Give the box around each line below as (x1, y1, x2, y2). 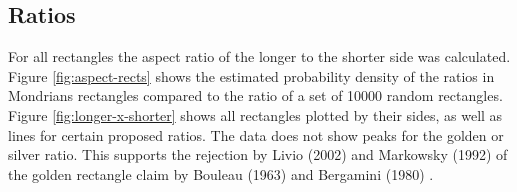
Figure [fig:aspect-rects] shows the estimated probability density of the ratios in (8, 65, 495, 86)
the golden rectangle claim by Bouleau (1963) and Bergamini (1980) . (8, 163, 434, 184)
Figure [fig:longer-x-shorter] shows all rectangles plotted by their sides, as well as (8, 104, 503, 125)
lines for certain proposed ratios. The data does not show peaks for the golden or (8, 124, 504, 145)
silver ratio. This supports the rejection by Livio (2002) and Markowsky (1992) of (8, 144, 508, 165)
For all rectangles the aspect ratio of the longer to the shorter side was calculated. (8, 46, 511, 67)
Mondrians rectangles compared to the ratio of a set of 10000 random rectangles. (8, 85, 503, 106)
